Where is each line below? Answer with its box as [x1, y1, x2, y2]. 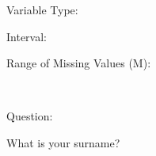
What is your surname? [6, 134, 120, 150]
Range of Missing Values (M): [6, 55, 151, 71]
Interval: [6, 28, 47, 44]
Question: [6, 108, 53, 124]
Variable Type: [6, 2, 78, 17]
